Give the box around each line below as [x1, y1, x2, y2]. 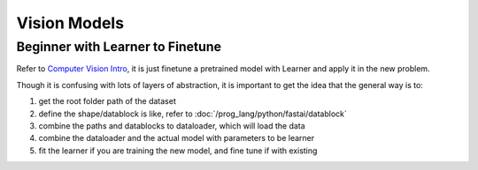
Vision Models [16, 13, 124, 33]
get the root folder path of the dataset [38, 96, 176, 107]
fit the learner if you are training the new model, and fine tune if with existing [38, 145, 318, 156]
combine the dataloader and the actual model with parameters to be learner [38, 133, 315, 144]
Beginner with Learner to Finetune [16, 39, 221, 55]
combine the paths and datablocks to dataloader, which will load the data [38, 120, 305, 131]
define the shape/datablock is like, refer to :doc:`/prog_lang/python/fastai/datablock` [38, 108, 347, 119]
